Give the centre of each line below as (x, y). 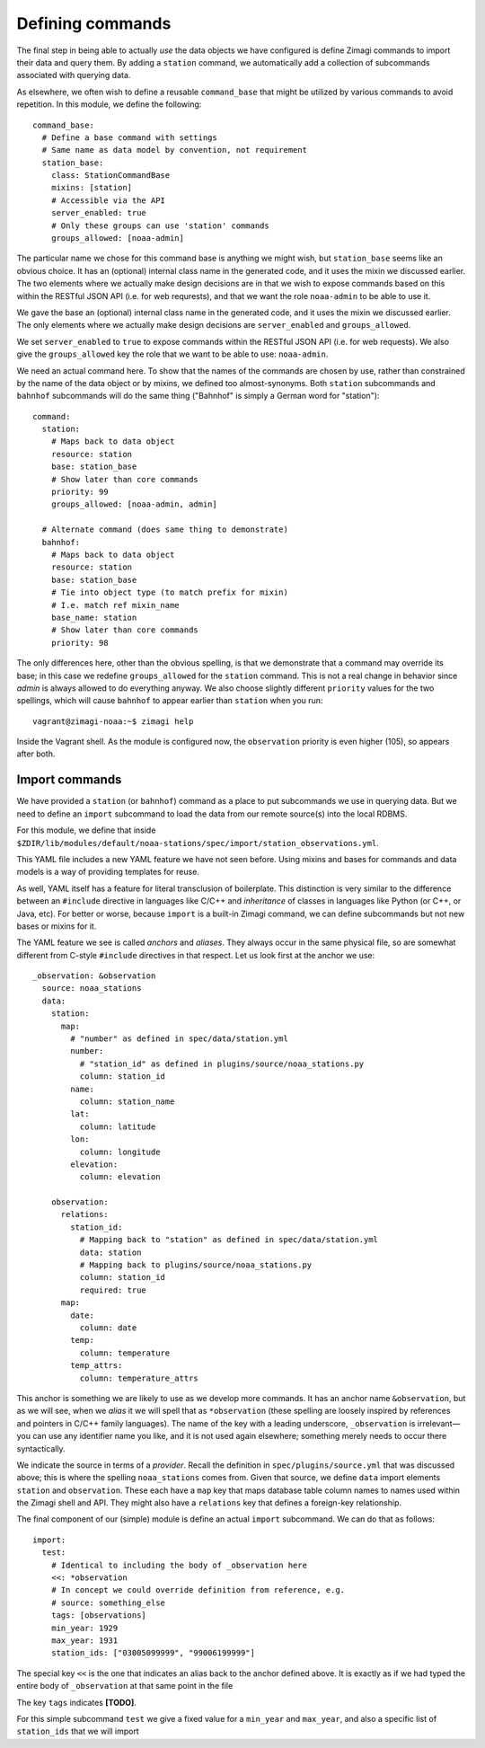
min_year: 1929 (84, 1628)
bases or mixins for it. (57, 926)
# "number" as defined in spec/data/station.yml (180, 1039)
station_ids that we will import (78, 1731)
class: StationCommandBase (110, 176)
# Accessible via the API (108, 200)
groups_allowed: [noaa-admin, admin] (134, 504)
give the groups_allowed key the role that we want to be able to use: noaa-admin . (172, 354)
